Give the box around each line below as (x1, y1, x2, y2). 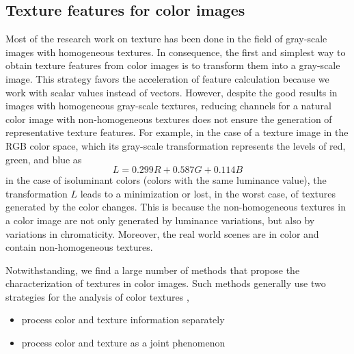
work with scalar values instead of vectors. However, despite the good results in (5, 85, 338, 99)
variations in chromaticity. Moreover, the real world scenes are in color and (5, 226, 319, 241)
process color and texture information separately (21, 312, 225, 327)
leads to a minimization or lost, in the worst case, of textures (80, 186, 336, 200)
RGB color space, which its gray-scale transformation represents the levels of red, (5, 138, 346, 152)
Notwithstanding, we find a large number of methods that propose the (5, 262, 300, 277)
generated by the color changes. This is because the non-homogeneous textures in (5, 200, 346, 214)
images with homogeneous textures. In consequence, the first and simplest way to (5, 44, 346, 59)
